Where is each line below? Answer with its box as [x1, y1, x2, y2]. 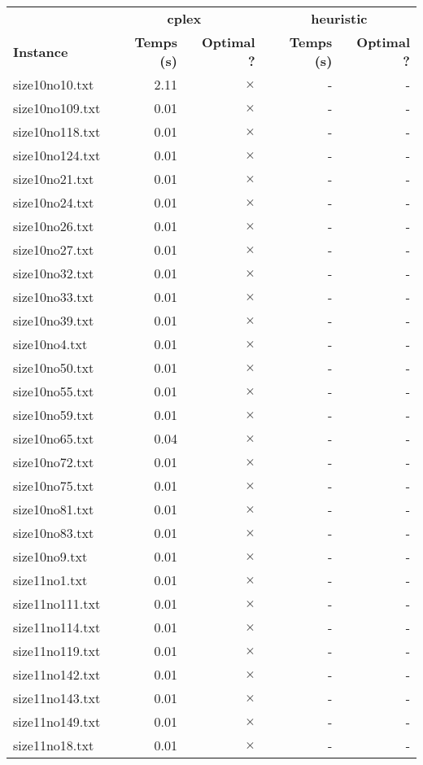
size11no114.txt [13, 618, 101, 636]
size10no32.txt [13, 264, 94, 282]
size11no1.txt [13, 570, 88, 589]
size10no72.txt [13, 452, 94, 471]
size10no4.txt [13, 334, 88, 353]
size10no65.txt [13, 429, 94, 448]
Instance [13, 42, 68, 61]
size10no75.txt [13, 476, 94, 495]
